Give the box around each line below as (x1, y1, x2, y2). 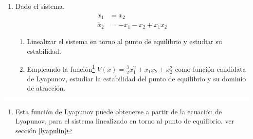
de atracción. (27, 83, 66, 93)
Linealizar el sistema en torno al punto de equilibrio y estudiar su (27, 36, 222, 46)
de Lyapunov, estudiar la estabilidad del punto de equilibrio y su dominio (27, 73, 246, 83)
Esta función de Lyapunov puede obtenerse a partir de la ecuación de (15, 106, 222, 116)
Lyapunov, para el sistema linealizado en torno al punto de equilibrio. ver (15, 116, 235, 126)
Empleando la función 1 (27, 62, 95, 74)
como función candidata (175, 63, 246, 74)
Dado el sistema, (15, 1, 65, 11)
